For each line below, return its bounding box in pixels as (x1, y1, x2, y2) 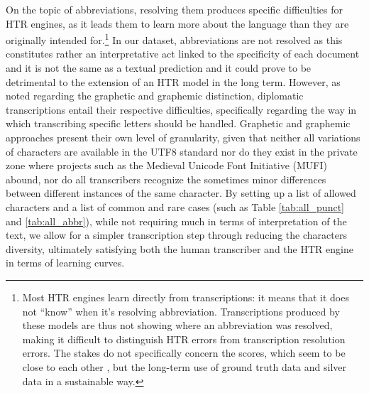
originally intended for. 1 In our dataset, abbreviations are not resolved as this (6, 31, 343, 47)
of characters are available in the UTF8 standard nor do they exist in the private (6, 144, 358, 158)
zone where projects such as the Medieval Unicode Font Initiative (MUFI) (6, 158, 327, 173)
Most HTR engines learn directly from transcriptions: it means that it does (22, 289, 349, 304)
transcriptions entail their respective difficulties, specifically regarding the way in (6, 102, 357, 117)
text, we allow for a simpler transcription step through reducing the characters (6, 227, 347, 242)
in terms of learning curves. (6, 255, 125, 270)
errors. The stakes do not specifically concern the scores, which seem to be (22, 345, 346, 360)
